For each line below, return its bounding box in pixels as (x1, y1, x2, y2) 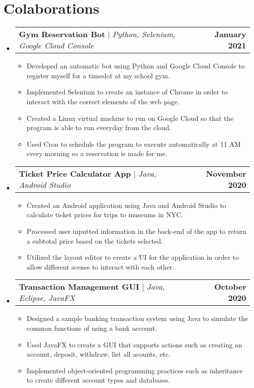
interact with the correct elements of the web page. (26, 96, 180, 106)
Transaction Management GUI (19, 281, 139, 293)
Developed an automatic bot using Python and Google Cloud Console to (26, 61, 245, 71)
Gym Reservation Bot (19, 28, 105, 40)
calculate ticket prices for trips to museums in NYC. (26, 209, 184, 220)
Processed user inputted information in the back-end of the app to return (26, 226, 247, 236)
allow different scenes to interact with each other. (26, 261, 175, 272)
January (214, 28, 246, 40)
